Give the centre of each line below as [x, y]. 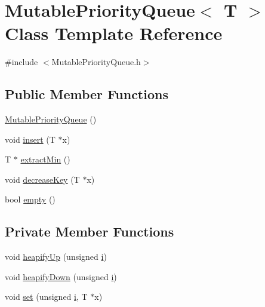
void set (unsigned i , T [46, 297]
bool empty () [30, 199]
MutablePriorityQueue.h [96, 62]
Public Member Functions [87, 94]
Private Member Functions [90, 231]
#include [21, 62]
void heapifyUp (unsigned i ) [56, 257]
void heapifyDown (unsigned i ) [61, 276]
